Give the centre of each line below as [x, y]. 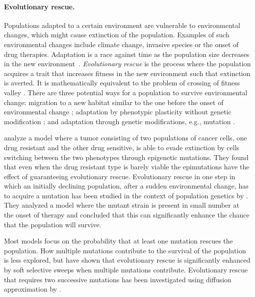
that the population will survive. [53, 224]
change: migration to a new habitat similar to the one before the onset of [114, 102]
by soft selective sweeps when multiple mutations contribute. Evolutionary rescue [126, 270]
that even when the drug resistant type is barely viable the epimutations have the [127, 167]
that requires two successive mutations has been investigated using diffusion [118, 279]
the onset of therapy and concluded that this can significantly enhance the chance [127, 215]
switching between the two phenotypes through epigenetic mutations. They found [126, 157]
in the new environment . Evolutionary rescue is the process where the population [127, 64]
